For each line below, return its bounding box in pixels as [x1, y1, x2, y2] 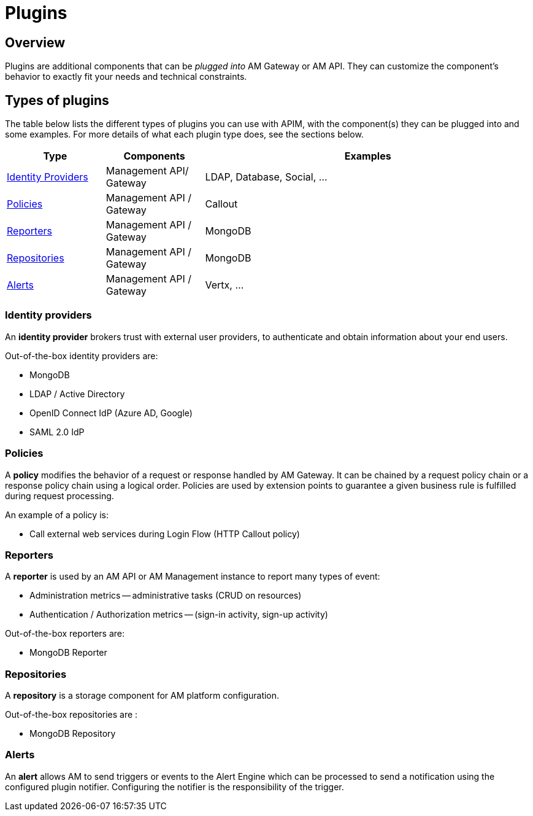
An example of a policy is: [5, 509, 109, 520]
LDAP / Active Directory [29, 388, 125, 399]
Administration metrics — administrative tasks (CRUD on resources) [29, 590, 302, 601]
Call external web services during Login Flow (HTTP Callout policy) [29, 528, 300, 539]
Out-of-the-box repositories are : [5, 709, 138, 720]
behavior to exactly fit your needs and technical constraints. [5, 71, 247, 82]
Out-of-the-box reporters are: [5, 628, 125, 639]
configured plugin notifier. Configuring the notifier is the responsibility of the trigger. [5, 781, 344, 792]
